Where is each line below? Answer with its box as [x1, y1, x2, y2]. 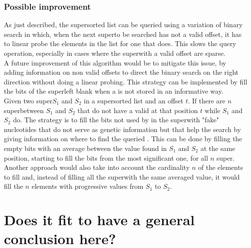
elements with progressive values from [31, 181, 144, 191]
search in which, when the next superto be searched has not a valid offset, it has [4, 29, 242, 39]
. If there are [188, 95, 225, 105]
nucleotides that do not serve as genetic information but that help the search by [4, 124, 241, 134]
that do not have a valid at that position [77, 105, 198, 115]
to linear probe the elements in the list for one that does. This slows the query [4, 38, 236, 49]
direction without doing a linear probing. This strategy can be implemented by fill [4, 76, 248, 86]
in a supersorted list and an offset [84, 95, 184, 105]
